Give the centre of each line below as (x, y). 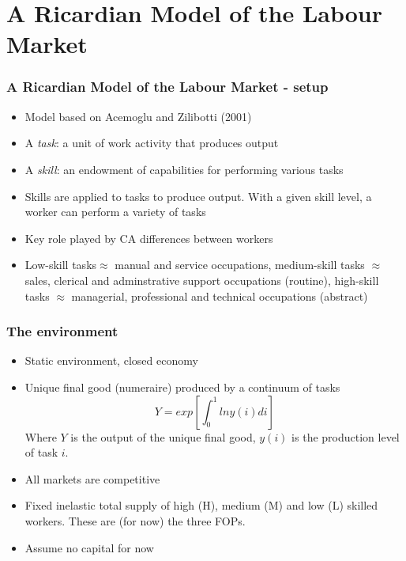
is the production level (346, 436)
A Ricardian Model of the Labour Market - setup (167, 87)
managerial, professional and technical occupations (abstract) (220, 296)
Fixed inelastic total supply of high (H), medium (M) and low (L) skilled (201, 505)
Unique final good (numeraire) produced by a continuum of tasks (182, 387)
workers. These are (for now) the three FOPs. (135, 520)
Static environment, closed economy (111, 360)
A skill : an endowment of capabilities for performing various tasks (184, 169)
